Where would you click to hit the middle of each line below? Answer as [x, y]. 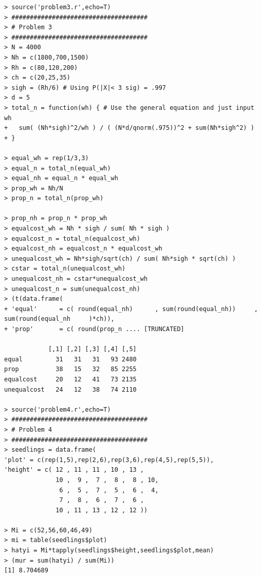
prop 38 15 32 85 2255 [70, 369]
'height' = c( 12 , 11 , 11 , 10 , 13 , [74, 470]
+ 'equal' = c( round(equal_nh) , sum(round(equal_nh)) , [131, 309]
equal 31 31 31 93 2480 [70, 359]
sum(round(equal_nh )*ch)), [59, 319]
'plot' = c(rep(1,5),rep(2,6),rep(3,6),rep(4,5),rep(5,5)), [109, 460]
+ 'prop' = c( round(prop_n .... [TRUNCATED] [94, 329]
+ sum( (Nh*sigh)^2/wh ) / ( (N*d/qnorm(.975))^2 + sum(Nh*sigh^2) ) [129, 128]
